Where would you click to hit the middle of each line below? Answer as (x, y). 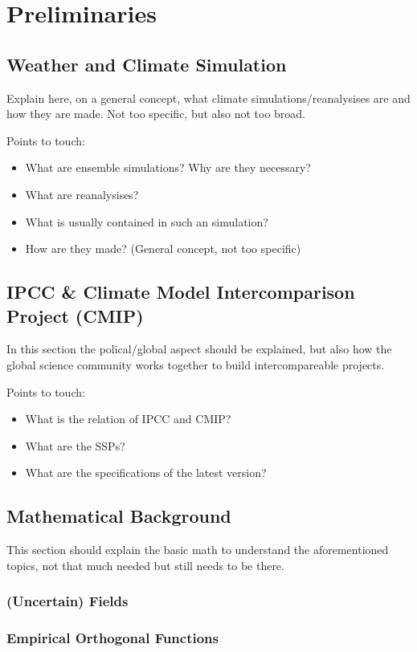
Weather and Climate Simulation (147, 64)
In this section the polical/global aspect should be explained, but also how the (199, 349)
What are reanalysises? (82, 194)
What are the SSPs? (75, 445)
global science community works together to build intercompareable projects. (196, 364)
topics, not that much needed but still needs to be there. (145, 565)
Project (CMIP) (75, 315)
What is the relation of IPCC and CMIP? (128, 419)
